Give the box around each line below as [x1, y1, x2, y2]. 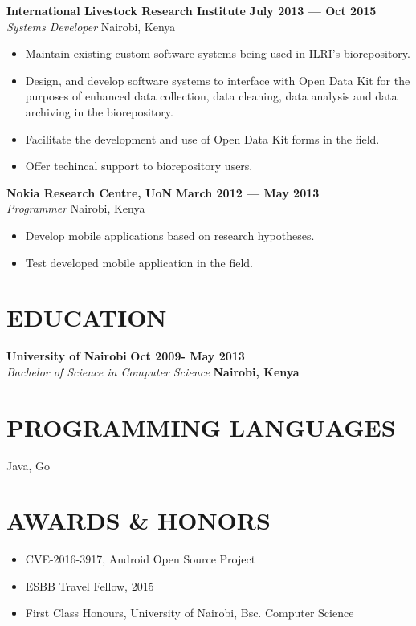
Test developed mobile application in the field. [25, 254, 254, 270]
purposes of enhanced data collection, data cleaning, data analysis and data [25, 87, 398, 104]
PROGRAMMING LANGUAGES [6, 410, 396, 443]
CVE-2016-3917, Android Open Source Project [25, 551, 256, 567]
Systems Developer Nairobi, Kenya [6, 18, 176, 35]
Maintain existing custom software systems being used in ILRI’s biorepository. [25, 45, 410, 62]
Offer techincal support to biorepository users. [25, 157, 253, 174]
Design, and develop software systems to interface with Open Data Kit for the [25, 71, 410, 88]
